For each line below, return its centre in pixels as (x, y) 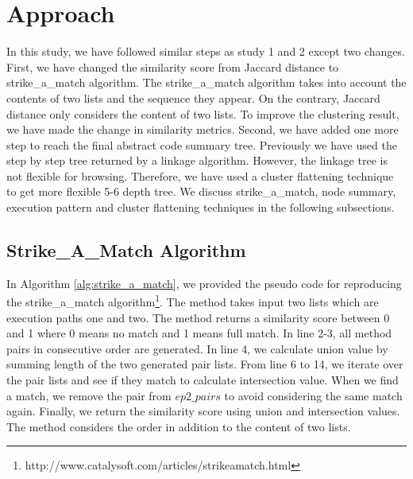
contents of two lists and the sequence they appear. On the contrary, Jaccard (193, 97)
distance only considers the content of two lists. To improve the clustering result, (203, 113)
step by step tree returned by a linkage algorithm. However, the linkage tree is (197, 160)
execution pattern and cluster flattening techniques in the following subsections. (201, 207)
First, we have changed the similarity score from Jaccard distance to (173, 66)
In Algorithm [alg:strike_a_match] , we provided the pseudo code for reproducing (204, 283)
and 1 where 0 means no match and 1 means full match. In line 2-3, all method (199, 333)
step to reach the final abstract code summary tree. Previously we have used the (202, 144)
